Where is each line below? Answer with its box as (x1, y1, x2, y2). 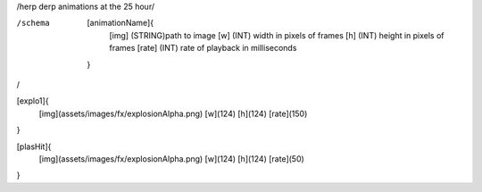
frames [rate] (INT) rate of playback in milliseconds (109, 43, 297, 54)
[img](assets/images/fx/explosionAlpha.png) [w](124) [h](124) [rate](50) (38, 153, 305, 164)
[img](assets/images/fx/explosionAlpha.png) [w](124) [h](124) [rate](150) (38, 108, 308, 119)
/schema (16, 18, 51, 29)
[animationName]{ (87, 18, 154, 29)
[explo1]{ (16, 96, 49, 106)
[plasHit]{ (16, 141, 52, 152)
